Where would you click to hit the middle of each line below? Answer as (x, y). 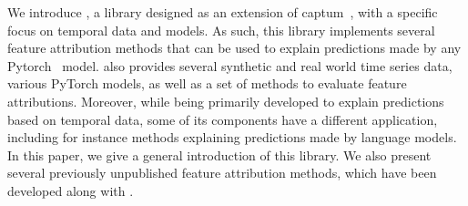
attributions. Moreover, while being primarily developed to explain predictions (226, 101)
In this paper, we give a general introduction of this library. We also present (219, 154)
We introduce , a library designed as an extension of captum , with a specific (223, 12)
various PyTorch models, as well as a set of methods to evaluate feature (207, 83)
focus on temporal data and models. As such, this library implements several (221, 30)
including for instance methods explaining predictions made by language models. (232, 137)
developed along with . (71, 190)
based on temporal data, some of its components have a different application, (223, 119)
